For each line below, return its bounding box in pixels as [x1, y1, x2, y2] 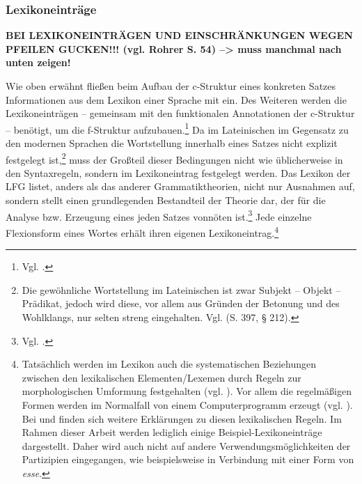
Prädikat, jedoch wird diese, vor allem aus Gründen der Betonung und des [22, 296, 340, 311]
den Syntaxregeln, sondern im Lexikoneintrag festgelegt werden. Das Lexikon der [6, 165, 351, 180]
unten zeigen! [6, 55, 71, 70]
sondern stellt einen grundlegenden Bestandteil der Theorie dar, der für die [6, 193, 326, 208]
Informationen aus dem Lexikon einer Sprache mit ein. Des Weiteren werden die [6, 92, 347, 107]
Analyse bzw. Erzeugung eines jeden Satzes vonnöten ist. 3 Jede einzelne [6, 207, 312, 224]
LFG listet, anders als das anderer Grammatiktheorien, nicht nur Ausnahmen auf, [6, 179, 355, 194]
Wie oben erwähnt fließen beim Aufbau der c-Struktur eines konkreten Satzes [6, 79, 336, 93]
